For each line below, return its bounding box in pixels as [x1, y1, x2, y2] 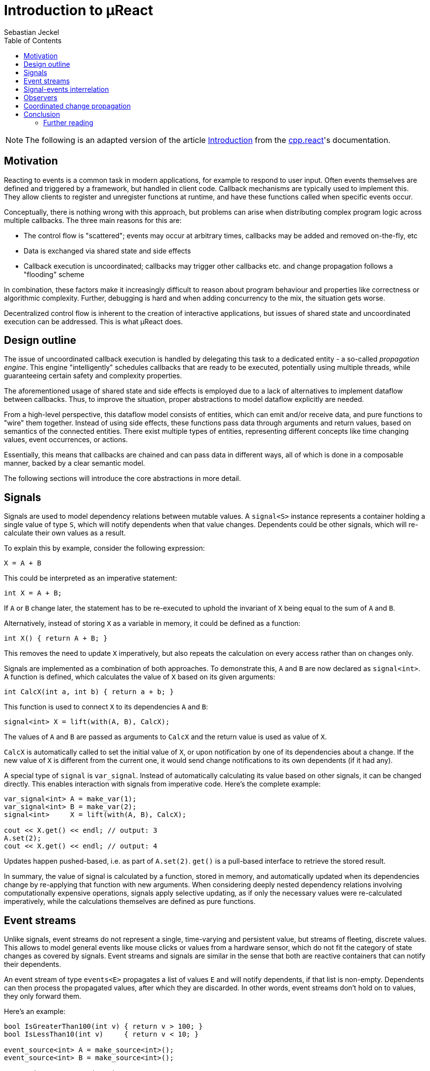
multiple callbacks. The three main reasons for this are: [4, 216, 182, 225]
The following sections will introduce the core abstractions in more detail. [4, 474, 241, 483]
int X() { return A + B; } [4, 634, 108, 643]
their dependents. [4, 960, 61, 969]
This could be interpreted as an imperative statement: [4, 574, 177, 583]
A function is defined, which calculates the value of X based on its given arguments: [4, 673, 276, 681]
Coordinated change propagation [24, 101, 131, 110]
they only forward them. [4, 992, 82, 1001]
